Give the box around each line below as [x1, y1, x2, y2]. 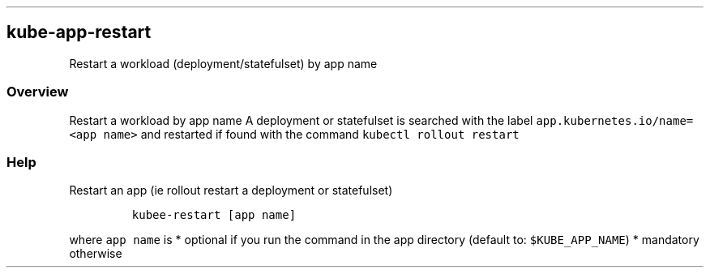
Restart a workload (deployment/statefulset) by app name [69, 56, 378, 71]
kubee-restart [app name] [131, 208, 297, 222]
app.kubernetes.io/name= [536, 113, 694, 127]
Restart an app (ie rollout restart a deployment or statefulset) [69, 183, 393, 198]
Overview [6, 83, 69, 101]
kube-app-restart [6, 22, 152, 43]
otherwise [69, 246, 122, 261]
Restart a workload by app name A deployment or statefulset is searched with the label [69, 113, 533, 127]
